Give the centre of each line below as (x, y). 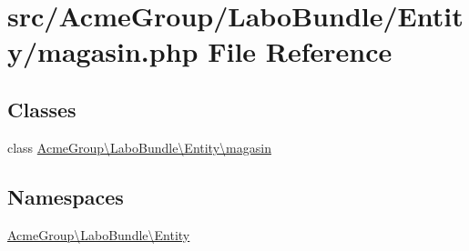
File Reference (300, 51)
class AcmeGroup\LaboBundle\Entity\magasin (139, 147)
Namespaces (66, 196)
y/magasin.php (103, 51)
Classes (42, 109)
